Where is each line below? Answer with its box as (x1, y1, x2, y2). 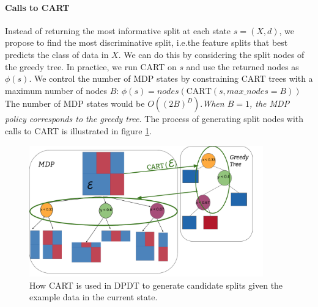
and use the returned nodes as (186, 60, 299, 73)
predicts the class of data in (5, 48, 109, 60)
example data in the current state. (29, 291, 158, 303)
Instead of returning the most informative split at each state (5, 24, 231, 37)
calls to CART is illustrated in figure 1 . (5, 124, 152, 137)
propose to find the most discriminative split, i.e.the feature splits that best (5, 36, 288, 49)
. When (200, 97, 224, 110)
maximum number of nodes (5, 84, 107, 96)
